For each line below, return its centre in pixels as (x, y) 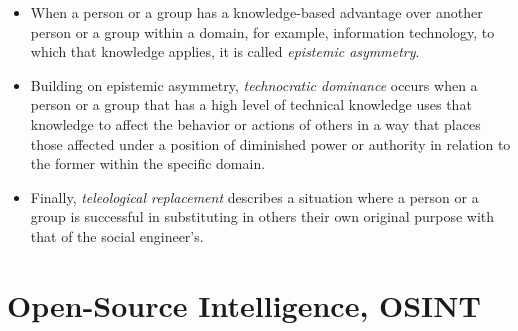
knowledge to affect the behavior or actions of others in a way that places (255, 123)
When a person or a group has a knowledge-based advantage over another (256, 12)
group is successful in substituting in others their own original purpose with (262, 216)
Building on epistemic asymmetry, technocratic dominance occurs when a (254, 84)
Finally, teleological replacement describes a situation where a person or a (254, 196)
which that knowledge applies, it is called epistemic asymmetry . (225, 51)
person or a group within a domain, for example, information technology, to (262, 31)
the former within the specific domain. (148, 163)
